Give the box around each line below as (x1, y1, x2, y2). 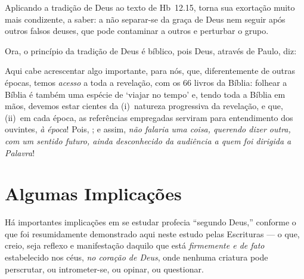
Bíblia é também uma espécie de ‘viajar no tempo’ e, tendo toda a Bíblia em (5, 88, 286, 100)
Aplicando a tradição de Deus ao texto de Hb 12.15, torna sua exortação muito (5, 1, 295, 13)
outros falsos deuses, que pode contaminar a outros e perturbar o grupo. (5, 24, 269, 37)
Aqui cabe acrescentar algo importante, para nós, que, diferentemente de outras (5, 64, 295, 77)
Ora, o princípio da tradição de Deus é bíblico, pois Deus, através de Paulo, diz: (5, 44, 297, 57)
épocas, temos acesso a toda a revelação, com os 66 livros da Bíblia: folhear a (5, 76, 287, 88)
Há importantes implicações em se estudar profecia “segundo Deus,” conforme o (5, 216, 296, 228)
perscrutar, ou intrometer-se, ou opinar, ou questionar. (5, 262, 204, 275)
